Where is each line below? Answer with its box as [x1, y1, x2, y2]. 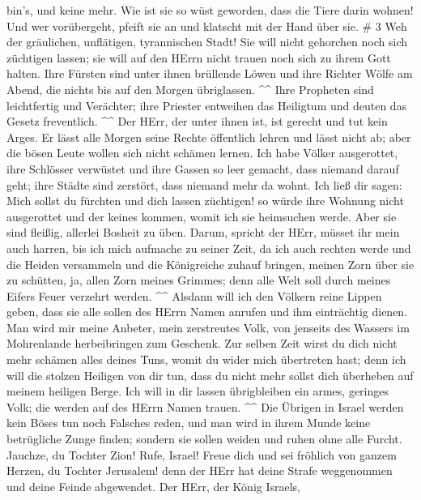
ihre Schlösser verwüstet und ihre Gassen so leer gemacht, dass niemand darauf [6, 160, 399, 177]
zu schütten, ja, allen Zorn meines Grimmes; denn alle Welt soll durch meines [6, 271, 391, 288]
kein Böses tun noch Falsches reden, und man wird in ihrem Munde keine [6, 414, 371, 431]
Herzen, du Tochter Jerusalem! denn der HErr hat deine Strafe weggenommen [6, 462, 393, 479]
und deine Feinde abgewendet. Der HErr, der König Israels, [6, 477, 301, 494]
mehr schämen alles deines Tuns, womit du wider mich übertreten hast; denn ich [6, 351, 406, 368]
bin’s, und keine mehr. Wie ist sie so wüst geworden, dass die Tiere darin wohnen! [6, 2, 414, 18]
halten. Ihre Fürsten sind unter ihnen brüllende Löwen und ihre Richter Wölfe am [6, 65, 413, 82]
